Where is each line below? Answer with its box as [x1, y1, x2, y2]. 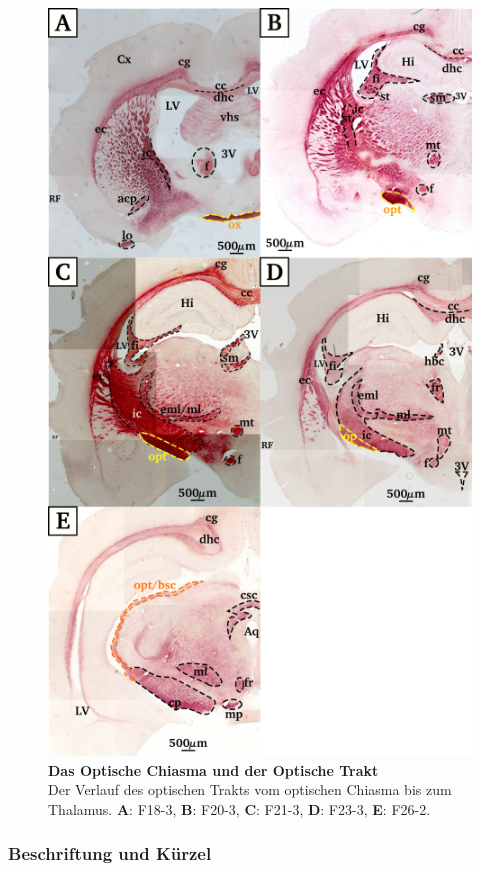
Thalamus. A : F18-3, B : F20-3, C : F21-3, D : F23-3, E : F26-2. [48, 798, 431, 819]
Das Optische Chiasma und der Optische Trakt [48, 759, 379, 780]
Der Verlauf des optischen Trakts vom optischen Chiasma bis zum [48, 779, 452, 800]
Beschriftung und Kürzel [8, 841, 212, 866]
